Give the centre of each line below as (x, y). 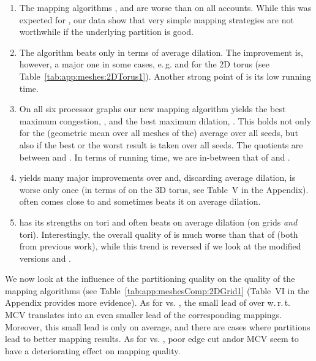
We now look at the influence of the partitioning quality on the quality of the (150, 279)
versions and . (45, 258)
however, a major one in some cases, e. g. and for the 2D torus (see (145, 64)
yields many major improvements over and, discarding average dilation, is (157, 177)
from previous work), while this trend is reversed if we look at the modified (160, 246)
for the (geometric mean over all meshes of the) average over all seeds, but (159, 133)
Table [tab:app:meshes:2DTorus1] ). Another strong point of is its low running (165, 76)
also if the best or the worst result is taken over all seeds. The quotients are (161, 144)
